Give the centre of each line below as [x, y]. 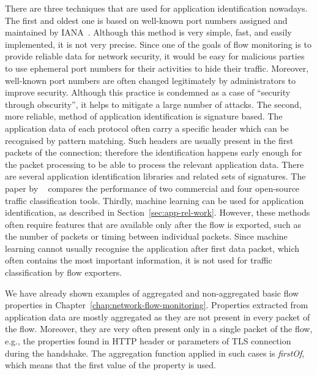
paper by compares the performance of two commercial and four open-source [152, 188]
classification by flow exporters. [64, 272]
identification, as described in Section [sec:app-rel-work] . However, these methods [158, 212]
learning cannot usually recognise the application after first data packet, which [152, 248]
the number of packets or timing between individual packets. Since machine [146, 236]
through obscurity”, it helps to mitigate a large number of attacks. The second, [153, 104]
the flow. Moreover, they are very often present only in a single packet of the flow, [159, 329]
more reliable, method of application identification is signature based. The [144, 116]
